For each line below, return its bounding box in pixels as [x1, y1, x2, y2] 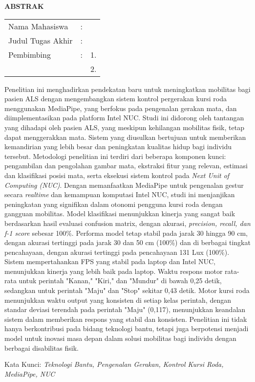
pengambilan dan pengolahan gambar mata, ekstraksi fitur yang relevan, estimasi [4, 160, 248, 171]
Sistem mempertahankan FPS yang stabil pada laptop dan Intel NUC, [4, 256, 215, 267]
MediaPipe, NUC [4, 368, 55, 379]
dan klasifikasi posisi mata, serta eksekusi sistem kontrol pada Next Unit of [4, 170, 230, 180]
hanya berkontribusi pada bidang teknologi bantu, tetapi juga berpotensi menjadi [4, 323, 249, 334]
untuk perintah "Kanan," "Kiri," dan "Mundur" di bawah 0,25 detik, [19, 275, 222, 286]
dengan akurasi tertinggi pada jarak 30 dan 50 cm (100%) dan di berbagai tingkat [4, 237, 251, 247]
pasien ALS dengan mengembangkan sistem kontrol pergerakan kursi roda [4, 93, 227, 104]
